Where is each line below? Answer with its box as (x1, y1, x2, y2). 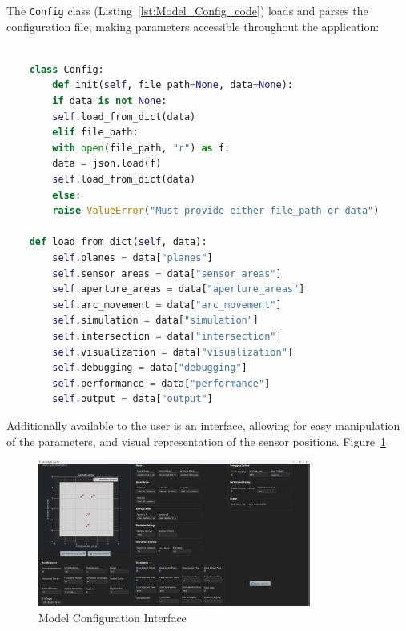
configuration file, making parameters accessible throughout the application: (6, 18, 380, 34)
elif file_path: (52, 127, 139, 139)
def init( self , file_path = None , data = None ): (52, 79, 294, 91)
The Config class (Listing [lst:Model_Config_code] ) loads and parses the (6, 2, 368, 18)
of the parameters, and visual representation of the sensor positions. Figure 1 (6, 432, 386, 449)
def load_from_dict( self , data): (29, 236, 207, 248)
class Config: (29, 63, 104, 75)
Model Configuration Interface (38, 609, 187, 625)
